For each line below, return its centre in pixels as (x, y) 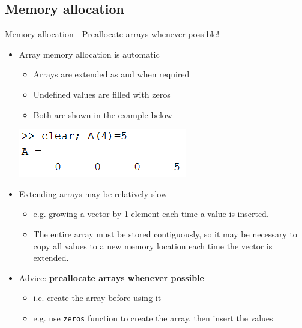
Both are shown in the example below (103, 114)
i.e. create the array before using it (97, 298)
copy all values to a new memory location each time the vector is (153, 246)
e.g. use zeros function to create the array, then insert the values (153, 318)
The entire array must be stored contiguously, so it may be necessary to (165, 234)
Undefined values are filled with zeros (102, 94)
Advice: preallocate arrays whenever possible (111, 277)
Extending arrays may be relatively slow (93, 193)
